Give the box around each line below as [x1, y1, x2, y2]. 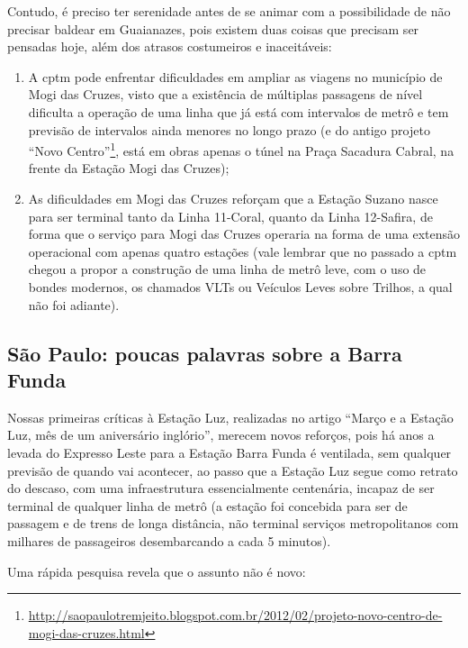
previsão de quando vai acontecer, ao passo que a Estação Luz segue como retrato [7, 461, 458, 479]
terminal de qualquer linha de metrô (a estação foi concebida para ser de [7, 496, 408, 515]
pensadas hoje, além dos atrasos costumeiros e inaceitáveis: [7, 37, 332, 56]
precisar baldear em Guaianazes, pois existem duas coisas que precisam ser [7, 19, 419, 38]
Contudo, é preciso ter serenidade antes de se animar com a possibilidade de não [7, 2, 451, 20]
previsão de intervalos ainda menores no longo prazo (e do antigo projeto [28, 120, 430, 139]
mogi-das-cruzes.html [28, 623, 145, 642]
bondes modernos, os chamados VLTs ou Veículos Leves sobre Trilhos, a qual [28, 277, 453, 296]
